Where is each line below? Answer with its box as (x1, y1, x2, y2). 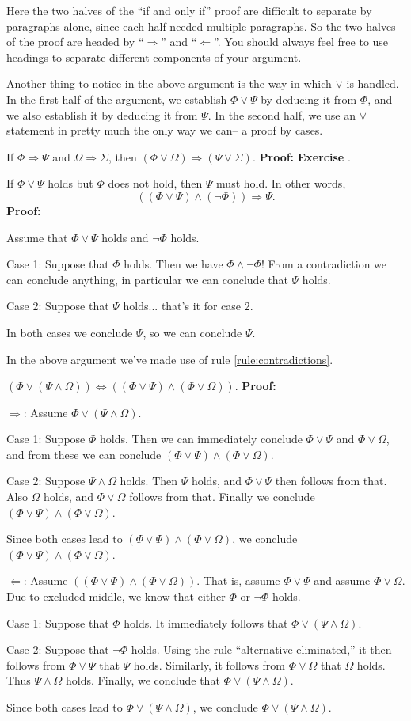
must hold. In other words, (216, 175, 346, 192)
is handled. (346, 75, 399, 92)
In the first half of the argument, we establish (6, 90, 227, 107)
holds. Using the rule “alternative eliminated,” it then (131, 641, 392, 658)
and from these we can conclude (6, 446, 162, 462)
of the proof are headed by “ (6, 33, 144, 50)
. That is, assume (196, 572, 280, 589)
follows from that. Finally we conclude (129, 488, 315, 505)
